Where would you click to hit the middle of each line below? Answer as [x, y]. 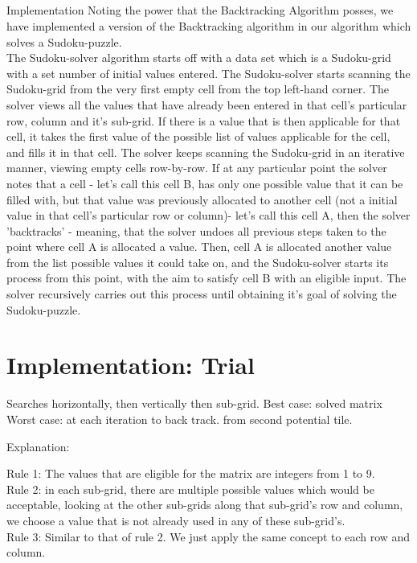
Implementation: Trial [131, 365]
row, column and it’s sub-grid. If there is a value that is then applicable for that [204, 120]
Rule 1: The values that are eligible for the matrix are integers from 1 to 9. [191, 473]
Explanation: [38, 446]
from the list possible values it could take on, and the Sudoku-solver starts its [198, 262]
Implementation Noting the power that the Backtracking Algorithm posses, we [200, 10]
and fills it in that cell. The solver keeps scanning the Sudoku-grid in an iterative [206, 152]
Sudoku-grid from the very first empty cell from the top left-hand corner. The [198, 89]
